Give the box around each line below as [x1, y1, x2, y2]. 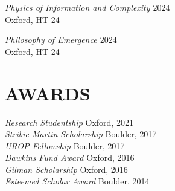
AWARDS [5, 80, 91, 105]
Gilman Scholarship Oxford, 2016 [5, 163, 128, 175]
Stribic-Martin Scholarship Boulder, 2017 [5, 128, 157, 140]
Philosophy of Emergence [5, 33, 97, 46]
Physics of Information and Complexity [5, 1, 150, 13]
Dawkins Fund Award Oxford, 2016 [5, 151, 135, 164]
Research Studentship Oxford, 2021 [5, 115, 133, 128]
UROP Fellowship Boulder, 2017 [5, 139, 125, 152]
